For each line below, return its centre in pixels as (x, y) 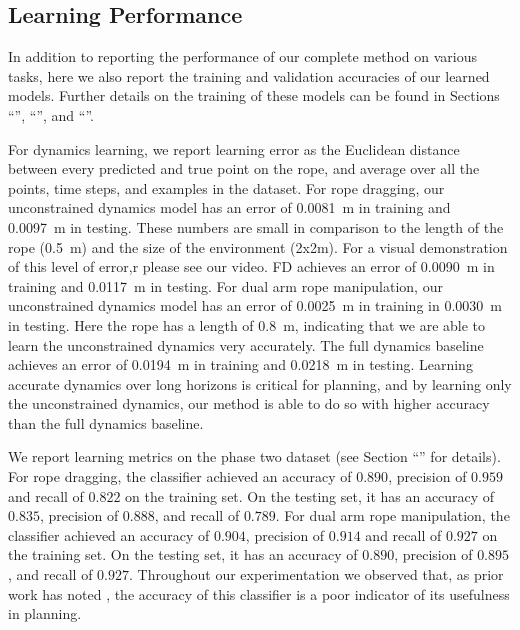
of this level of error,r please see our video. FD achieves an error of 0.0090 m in (251, 266)
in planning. (45, 613)
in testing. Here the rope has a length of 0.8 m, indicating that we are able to (247, 324)
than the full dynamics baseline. (106, 422)
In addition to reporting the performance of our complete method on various (242, 56)
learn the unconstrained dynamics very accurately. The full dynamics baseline (246, 344)
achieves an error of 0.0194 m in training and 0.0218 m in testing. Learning (240, 364)
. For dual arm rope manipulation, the (392, 515)
